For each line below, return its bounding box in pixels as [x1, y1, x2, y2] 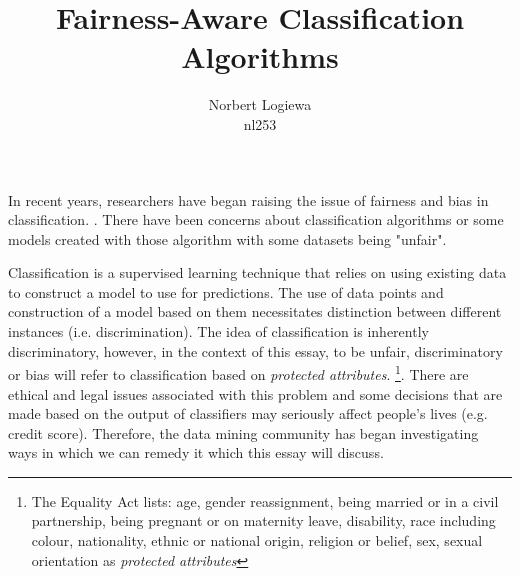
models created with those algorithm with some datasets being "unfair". [8, 228, 447, 249]
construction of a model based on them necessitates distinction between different [8, 301, 502, 322]
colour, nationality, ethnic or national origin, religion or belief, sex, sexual [31, 530, 483, 551]
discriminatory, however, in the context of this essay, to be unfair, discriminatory [8, 340, 503, 361]
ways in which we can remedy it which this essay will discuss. [8, 442, 384, 463]
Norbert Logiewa [208, 94, 312, 115]
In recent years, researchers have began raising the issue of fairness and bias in [8, 189, 489, 210]
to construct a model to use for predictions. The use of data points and [8, 281, 444, 302]
